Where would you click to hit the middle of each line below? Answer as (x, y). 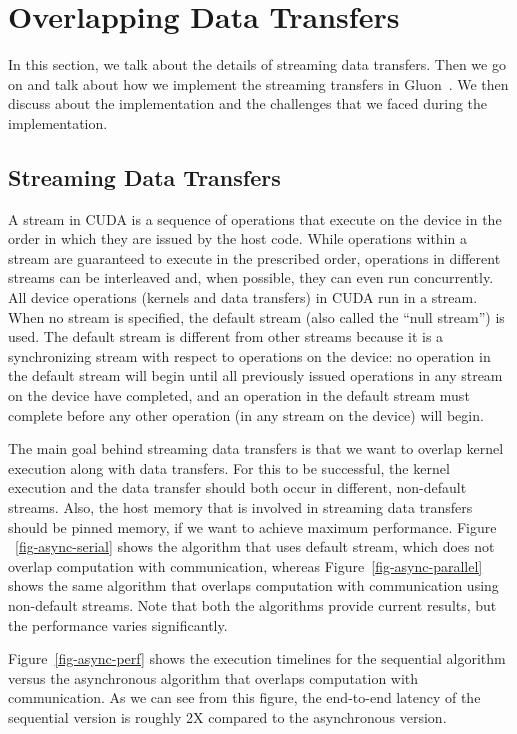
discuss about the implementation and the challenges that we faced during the (248, 103)
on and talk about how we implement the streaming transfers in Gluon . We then (258, 83)
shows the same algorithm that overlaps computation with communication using (253, 585)
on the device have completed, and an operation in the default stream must (239, 395)
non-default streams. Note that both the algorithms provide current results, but (252, 604)
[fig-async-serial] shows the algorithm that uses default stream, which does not (255, 546)
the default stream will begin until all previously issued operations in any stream (255, 375)
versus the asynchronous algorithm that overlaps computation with (213, 677)
